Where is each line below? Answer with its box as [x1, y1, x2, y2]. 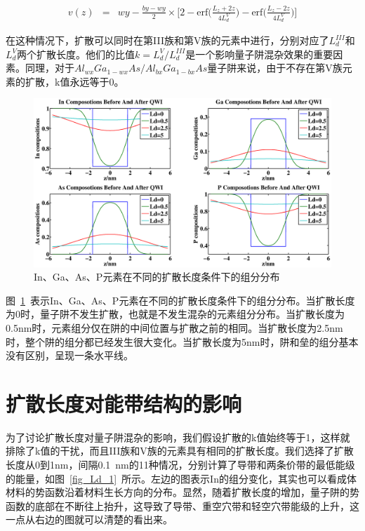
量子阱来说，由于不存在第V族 [207, 60, 343, 75]
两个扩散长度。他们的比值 [17, 46, 135, 61]
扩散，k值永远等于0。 [25, 74, 124, 88]
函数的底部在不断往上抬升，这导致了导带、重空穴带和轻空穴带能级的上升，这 [6, 498, 359, 513]
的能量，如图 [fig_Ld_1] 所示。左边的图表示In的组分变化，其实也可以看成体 [6, 471, 357, 485]
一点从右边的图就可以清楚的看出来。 [6, 512, 173, 527]
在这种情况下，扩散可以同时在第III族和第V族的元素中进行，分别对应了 [6, 33, 329, 48]
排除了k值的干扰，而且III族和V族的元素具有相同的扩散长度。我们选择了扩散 [6, 443, 354, 458]
